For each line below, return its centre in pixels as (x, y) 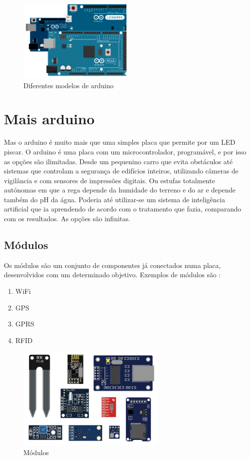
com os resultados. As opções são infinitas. (67, 219)
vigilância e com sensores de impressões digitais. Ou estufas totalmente (109, 180)
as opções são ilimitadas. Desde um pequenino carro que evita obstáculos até (118, 161)
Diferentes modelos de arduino (69, 85)
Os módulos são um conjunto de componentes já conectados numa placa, (112, 265)
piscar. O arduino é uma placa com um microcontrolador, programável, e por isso (125, 151)
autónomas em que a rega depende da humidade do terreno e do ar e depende (120, 190)
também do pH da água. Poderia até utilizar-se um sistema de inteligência (115, 199)
